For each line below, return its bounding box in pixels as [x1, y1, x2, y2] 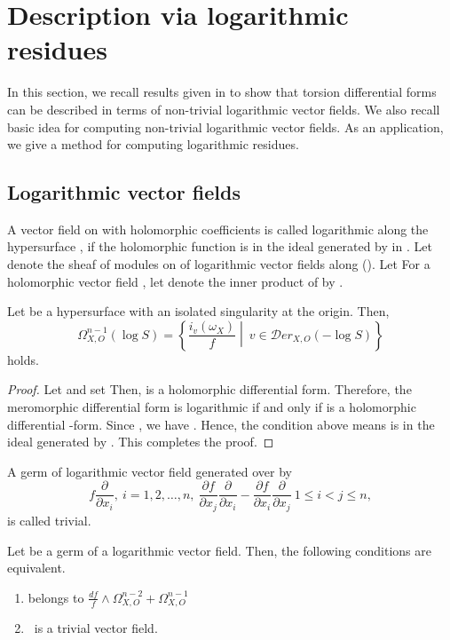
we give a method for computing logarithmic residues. [7, 135, 299, 154]
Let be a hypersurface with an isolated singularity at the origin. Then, [7, 302, 390, 320]
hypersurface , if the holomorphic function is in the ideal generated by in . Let [7, 237, 432, 256]
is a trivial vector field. [34, 619, 158, 637]
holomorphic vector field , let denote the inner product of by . [7, 272, 343, 290]
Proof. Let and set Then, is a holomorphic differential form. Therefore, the [7, 380, 412, 399]
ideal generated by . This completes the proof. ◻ [7, 432, 274, 451]
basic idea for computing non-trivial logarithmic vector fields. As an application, [7, 117, 444, 136]
